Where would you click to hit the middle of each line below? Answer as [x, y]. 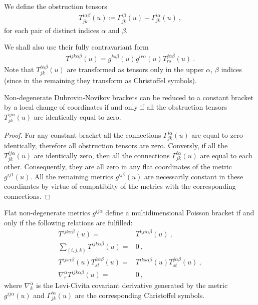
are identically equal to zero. [77, 116]
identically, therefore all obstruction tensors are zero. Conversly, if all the [116, 145]
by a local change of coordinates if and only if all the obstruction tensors [115, 107]
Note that [19, 69]
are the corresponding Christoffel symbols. [140, 295]
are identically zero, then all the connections [102, 155]
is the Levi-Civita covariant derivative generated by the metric [132, 285]
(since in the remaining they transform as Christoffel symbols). [100, 80]
